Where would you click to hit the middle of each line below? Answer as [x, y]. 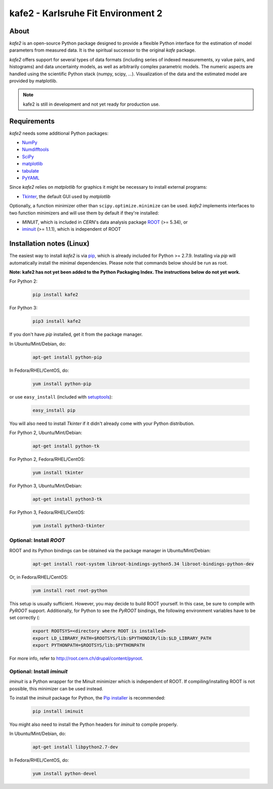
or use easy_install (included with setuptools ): [61, 397]
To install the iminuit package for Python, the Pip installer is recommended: [87, 698]
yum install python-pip [62, 384]
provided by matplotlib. [33, 81]
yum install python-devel [65, 774]
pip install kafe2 [55, 295]
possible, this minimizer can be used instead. [56, 688]
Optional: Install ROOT [37, 540]
